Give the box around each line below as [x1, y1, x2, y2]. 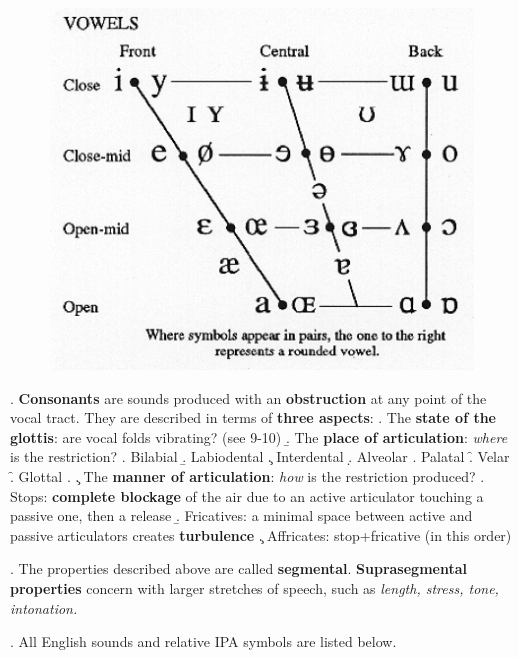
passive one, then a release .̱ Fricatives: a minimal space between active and [10, 505, 473, 526]
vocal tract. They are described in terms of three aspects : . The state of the [10, 407, 497, 428]
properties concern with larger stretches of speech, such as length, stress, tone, [10, 577, 499, 598]
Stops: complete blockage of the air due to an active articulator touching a [10, 485, 484, 506]
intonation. [10, 597, 78, 618]
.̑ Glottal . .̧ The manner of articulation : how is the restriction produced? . [10, 465, 485, 486]
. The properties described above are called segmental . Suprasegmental [10, 558, 467, 579]
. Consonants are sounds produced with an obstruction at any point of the [10, 387, 487, 408]
